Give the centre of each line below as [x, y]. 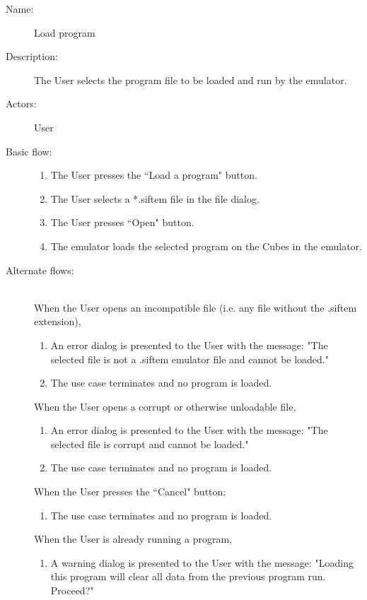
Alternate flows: [40, 270]
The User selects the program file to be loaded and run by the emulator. [191, 80]
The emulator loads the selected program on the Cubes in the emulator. [206, 246]
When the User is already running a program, [133, 539]
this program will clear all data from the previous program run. [188, 576]
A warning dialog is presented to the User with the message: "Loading [202, 562]
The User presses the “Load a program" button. [154, 175]
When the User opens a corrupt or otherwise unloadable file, [165, 406]
